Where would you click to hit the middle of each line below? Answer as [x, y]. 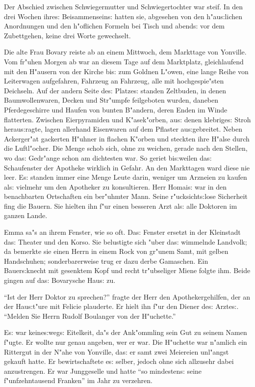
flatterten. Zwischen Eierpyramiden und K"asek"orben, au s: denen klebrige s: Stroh [127, 119]
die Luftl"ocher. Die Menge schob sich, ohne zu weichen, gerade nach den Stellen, [126, 148]
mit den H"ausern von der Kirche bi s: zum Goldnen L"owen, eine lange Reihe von [126, 71]
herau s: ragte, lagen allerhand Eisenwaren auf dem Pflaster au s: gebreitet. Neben [123, 129]
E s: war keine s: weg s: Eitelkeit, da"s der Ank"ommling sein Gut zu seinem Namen [126, 332]
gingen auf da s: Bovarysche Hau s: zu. [60, 280]
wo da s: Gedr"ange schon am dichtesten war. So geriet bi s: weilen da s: [108, 157]
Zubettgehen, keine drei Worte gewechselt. [67, 35]
